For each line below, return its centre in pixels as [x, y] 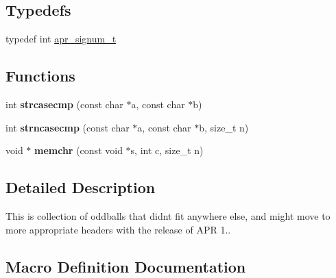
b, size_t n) [224, 127]
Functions [40, 76]
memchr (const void [79, 150]
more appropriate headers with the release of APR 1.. [118, 229]
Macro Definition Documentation [126, 266]
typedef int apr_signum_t [61, 39]
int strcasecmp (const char [64, 104]
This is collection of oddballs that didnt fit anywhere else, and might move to [168, 215]
